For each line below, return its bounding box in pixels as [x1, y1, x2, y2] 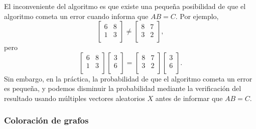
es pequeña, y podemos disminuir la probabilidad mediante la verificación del [4, 83, 241, 93]
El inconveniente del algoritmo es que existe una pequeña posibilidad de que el [4, 1, 246, 11]
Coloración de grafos [4, 114, 89, 126]
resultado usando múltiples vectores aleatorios [4, 92, 145, 103]
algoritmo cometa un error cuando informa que [4, 10, 149, 21]
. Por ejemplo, [175, 10, 219, 21]
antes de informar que [155, 92, 223, 103]
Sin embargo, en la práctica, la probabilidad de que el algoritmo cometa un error [4, 73, 252, 83]
